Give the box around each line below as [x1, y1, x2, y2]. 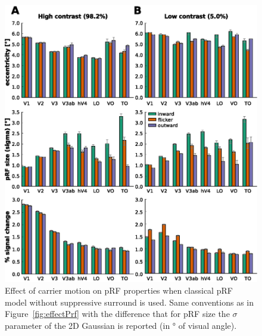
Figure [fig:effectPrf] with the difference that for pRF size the [5, 307, 230, 320]
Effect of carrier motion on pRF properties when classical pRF [5, 284, 233, 296]
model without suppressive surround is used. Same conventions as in [5, 295, 254, 308]
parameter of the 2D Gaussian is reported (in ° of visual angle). [5, 319, 237, 331]
